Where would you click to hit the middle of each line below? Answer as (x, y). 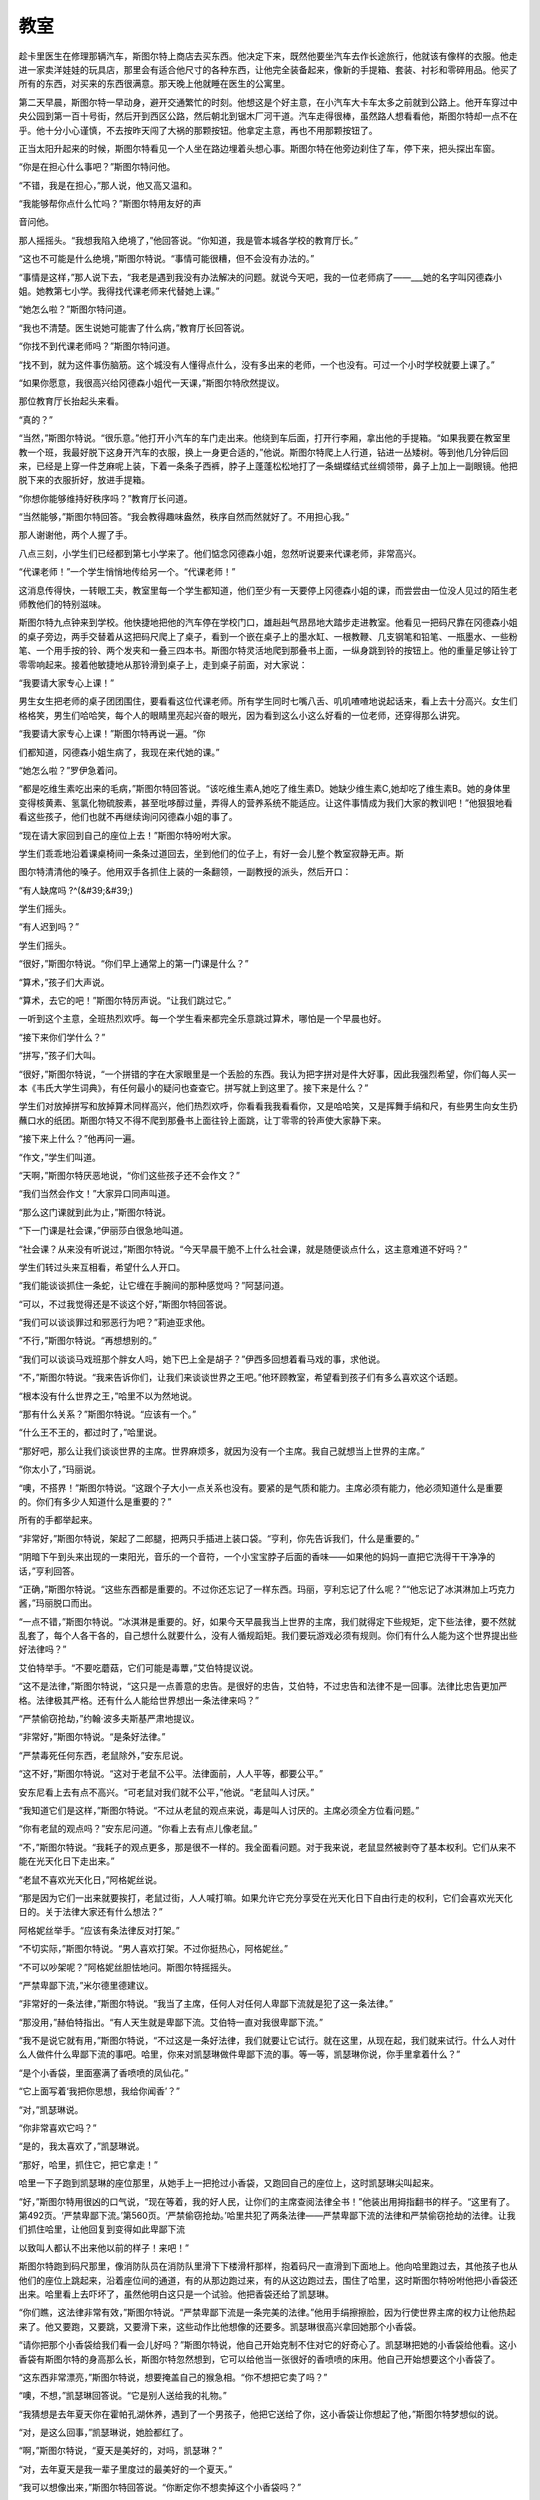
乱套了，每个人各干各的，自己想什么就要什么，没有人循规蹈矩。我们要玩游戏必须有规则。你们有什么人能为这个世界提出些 (268, 1636)
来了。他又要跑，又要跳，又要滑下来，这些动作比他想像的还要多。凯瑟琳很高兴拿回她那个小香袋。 (220, 2326)
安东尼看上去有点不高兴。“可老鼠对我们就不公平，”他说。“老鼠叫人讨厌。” (166, 1792)
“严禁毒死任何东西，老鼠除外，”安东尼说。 (103, 1755)
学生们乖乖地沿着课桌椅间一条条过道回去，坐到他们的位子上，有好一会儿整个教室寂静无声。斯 (211, 853)
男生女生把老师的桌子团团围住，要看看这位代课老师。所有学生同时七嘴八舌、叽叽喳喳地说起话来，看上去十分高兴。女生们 (268, 701)
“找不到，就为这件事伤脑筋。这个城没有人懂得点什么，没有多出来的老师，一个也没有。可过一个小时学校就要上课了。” (256, 364)
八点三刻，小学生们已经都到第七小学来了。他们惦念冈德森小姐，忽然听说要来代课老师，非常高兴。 (220, 553)
